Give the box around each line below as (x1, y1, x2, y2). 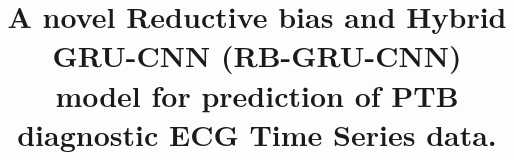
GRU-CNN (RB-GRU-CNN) (52, 35, 462, 76)
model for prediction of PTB (55, 74, 459, 115)
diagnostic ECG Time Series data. (17, 113, 497, 154)
